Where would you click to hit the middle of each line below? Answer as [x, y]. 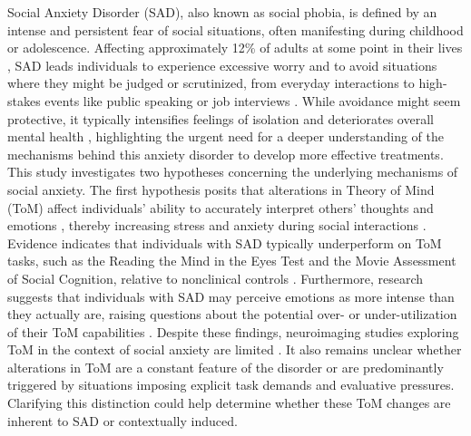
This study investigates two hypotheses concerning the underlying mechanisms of [233, 172]
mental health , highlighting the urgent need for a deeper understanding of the [226, 136]
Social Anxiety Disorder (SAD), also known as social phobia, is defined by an [222, 12]
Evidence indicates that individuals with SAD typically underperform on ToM [225, 242]
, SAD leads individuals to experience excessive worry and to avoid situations [222, 65]
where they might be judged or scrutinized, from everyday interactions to [211, 83]
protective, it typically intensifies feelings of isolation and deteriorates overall [221, 118]
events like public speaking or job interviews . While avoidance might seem [253, 100]
